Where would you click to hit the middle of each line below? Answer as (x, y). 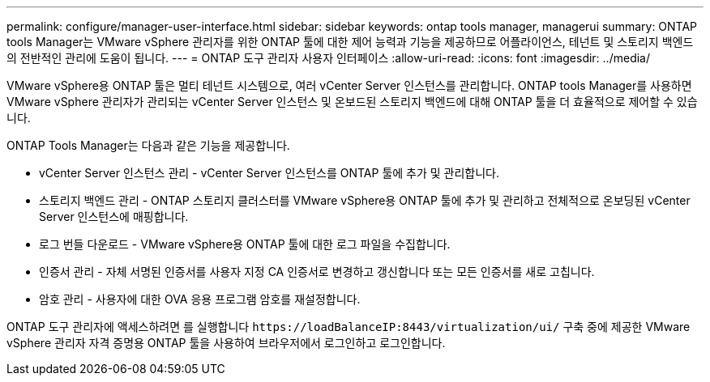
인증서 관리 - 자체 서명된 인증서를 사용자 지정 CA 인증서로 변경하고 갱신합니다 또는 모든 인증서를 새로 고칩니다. (317, 272)
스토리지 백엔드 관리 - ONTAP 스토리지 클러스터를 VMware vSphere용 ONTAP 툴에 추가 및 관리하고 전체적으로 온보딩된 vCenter (365, 200)
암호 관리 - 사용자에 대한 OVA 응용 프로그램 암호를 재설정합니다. (200, 299)
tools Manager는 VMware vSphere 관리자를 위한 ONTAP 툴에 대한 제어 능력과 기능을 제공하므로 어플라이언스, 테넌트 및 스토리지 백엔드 (350, 42)
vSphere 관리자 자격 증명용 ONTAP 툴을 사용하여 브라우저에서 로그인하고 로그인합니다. (226, 343)
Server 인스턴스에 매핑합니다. (114, 216)
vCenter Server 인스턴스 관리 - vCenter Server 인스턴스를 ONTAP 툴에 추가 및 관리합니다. (269, 173)
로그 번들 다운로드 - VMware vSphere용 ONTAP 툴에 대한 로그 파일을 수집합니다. (245, 244)
